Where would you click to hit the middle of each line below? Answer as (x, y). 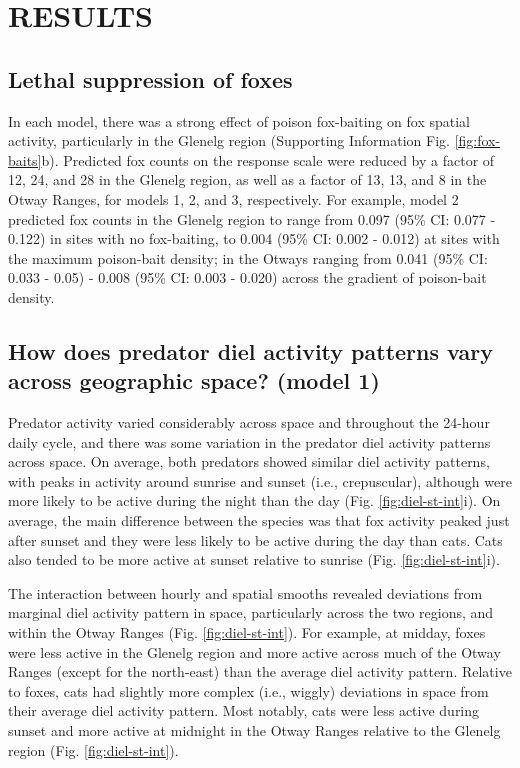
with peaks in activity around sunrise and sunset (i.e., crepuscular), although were (260, 480)
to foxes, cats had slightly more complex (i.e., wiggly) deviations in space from (248, 690)
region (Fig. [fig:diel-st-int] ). (93, 749)
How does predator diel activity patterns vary (250, 350)
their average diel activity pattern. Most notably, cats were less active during (244, 710)
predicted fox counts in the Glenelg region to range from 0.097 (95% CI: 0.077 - (252, 218)
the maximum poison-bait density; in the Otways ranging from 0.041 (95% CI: (248, 257)
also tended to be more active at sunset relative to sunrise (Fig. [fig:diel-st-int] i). (254, 559)
